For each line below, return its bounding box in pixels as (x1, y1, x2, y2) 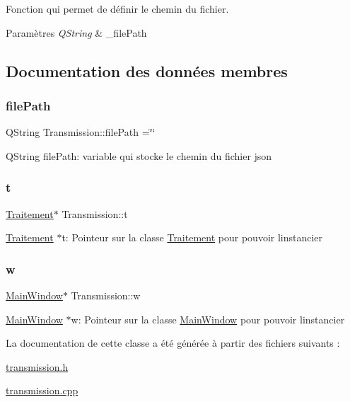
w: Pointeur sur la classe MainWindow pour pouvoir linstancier (71, 311, 345, 326)
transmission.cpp (6, 383, 78, 398)
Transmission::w (71, 288, 141, 302)
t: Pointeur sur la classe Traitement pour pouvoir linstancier (62, 230, 323, 245)
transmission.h (6, 359, 69, 374)
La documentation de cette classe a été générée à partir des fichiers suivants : (6, 335, 340, 350)
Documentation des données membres (6, 59, 288, 81)
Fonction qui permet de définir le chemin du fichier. (6, 1, 229, 16)
